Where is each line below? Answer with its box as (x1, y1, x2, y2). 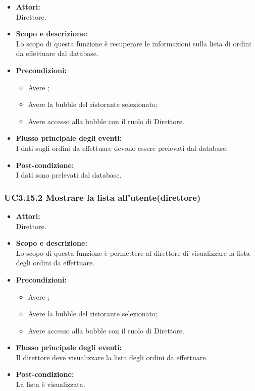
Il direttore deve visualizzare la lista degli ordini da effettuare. (16, 352, 208, 362)
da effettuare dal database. (16, 48, 98, 59)
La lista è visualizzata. (16, 379, 85, 389)
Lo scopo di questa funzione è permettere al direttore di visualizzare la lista (16, 247, 250, 258)
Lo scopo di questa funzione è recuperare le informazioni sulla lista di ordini (16, 38, 251, 48)
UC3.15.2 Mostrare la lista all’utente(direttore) (4, 191, 201, 203)
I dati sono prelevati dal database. (16, 170, 122, 180)
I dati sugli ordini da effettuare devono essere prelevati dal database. (16, 142, 228, 153)
